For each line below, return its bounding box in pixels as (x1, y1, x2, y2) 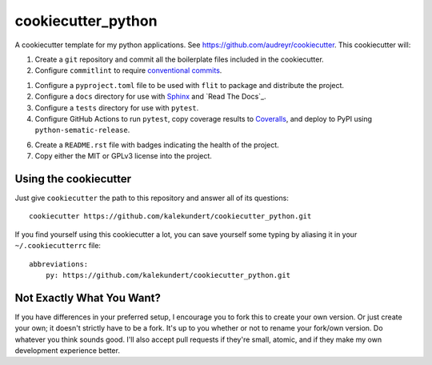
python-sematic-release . (34, 125, 130, 135)
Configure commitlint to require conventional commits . (34, 66, 222, 75)
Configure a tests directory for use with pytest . (34, 102, 199, 112)
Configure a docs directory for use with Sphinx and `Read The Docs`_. (34, 92, 266, 102)
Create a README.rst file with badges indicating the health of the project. (34, 140, 279, 150)
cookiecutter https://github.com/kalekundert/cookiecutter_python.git (29, 212, 312, 221)
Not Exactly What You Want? (14, 291, 162, 304)
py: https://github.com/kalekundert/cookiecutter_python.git (45, 271, 291, 279)
